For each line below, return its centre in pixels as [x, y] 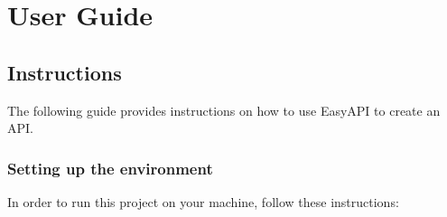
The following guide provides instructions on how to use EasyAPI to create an [224, 110]
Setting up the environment [110, 168]
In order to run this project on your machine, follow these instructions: [203, 201]
